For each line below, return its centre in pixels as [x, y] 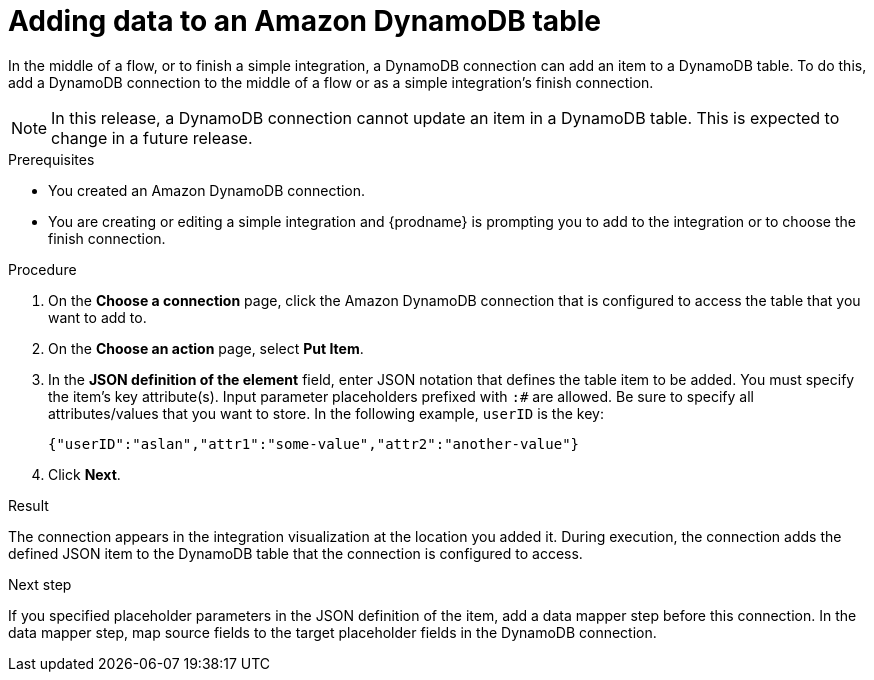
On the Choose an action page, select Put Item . [206, 348]
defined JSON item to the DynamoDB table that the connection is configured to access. [295, 553]
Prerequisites [51, 159]
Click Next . [84, 474]
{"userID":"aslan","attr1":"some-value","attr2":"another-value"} [314, 443]
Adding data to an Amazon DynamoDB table [305, 21]
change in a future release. [152, 137]
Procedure [42, 269]
